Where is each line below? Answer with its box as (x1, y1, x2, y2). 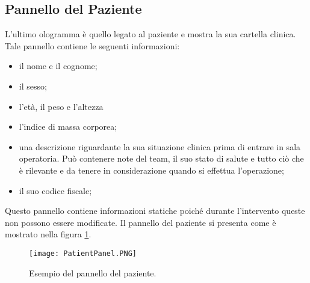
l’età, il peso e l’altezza (19, 100, 104, 112)
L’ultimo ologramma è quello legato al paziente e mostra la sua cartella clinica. (5, 28, 296, 40)
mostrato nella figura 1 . (5, 228, 91, 240)
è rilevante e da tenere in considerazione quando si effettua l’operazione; (19, 163, 284, 176)
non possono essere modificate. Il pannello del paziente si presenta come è (5, 216, 276, 228)
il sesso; (19, 79, 47, 92)
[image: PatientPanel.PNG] (29, 249, 137, 258)
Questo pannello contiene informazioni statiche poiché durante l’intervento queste (5, 204, 305, 217)
